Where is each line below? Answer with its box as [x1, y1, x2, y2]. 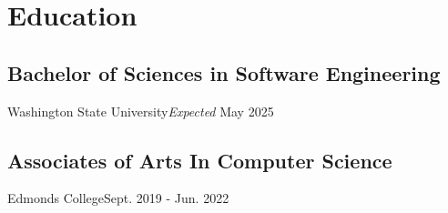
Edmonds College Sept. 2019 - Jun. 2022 [7, 188, 229, 208]
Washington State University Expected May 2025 [7, 101, 274, 120]
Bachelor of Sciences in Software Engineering [7, 58, 441, 86]
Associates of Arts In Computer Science [7, 146, 392, 174]
